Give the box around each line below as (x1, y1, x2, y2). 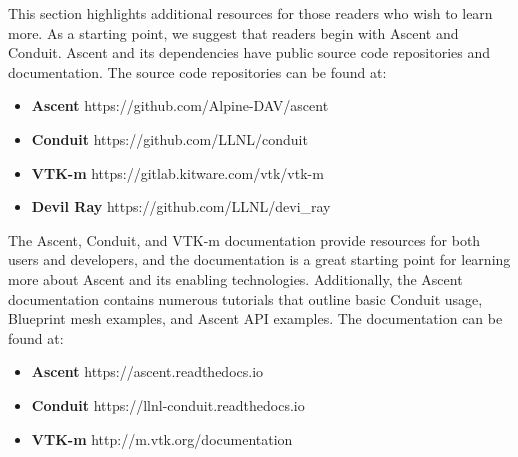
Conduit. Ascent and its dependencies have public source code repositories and (8, 42, 491, 63)
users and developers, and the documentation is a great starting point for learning (8, 249, 511, 270)
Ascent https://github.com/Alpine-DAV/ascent (31, 95, 329, 116)
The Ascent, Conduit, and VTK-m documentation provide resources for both (8, 229, 481, 250)
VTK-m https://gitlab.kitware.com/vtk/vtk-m (31, 162, 324, 183)
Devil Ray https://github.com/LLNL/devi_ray (31, 196, 331, 217)
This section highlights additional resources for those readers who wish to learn (8, 3, 493, 23)
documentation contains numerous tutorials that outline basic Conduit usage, (8, 288, 483, 309)
